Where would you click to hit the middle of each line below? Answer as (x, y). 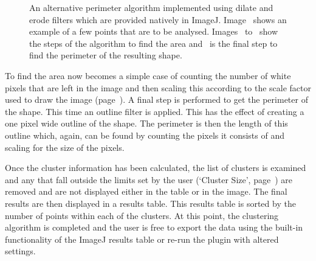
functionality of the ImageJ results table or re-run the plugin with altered (142, 239)
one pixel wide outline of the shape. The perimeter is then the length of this (146, 123)
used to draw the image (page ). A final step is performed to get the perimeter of (156, 99)
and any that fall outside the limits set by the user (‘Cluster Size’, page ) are (149, 179)
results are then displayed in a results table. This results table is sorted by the (150, 203)
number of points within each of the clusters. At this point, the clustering (142, 215)
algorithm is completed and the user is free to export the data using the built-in (154, 227)
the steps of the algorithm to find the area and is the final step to (153, 43)
